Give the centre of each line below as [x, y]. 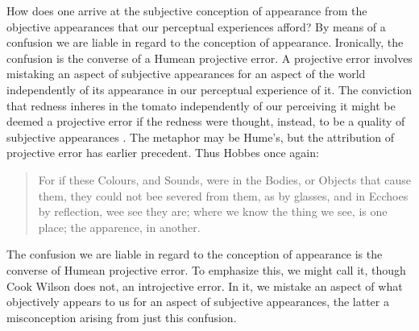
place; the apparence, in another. [119, 227]
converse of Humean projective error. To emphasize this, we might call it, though [206, 269]
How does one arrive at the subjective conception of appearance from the [187, 10]
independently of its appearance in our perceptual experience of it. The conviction [209, 89]
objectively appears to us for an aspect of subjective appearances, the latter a [198, 302]
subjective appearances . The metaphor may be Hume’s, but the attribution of [201, 137]
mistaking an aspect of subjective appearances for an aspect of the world [186, 74]
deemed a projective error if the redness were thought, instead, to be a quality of [206, 121]
